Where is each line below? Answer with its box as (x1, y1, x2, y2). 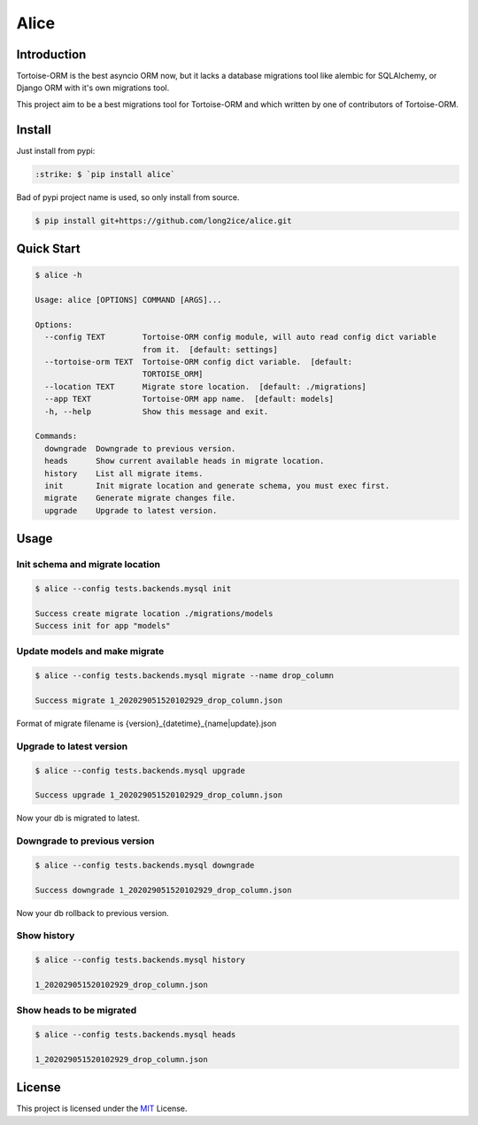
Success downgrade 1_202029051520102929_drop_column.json (35, 885, 292, 895)
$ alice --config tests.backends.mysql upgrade (35, 766, 245, 775)
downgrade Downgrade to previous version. (44, 443, 236, 453)
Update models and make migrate (16, 645, 165, 658)
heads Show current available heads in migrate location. (44, 456, 325, 466)
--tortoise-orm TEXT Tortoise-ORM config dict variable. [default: (44, 357, 353, 367)
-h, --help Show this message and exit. (44, 406, 269, 416)
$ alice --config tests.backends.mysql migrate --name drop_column (35, 671, 335, 681)
